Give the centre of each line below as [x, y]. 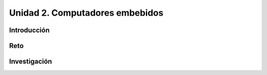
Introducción [29, 30]
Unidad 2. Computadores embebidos [86, 13]
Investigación [30, 62]
